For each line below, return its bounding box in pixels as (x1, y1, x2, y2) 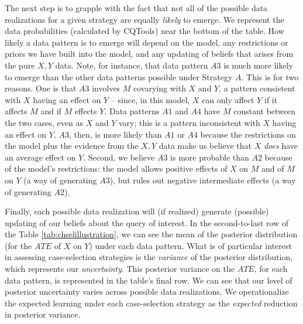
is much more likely (223, 59, 293, 71)
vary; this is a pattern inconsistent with (118, 116, 260, 128)
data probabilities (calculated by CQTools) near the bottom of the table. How (5, 25, 284, 37)
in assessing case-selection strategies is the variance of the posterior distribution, (5, 251, 293, 263)
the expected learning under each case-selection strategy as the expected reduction (5, 296, 298, 309)
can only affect (202, 93, 254, 105)
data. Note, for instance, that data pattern (55, 59, 208, 71)
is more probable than (170, 151, 249, 163)
